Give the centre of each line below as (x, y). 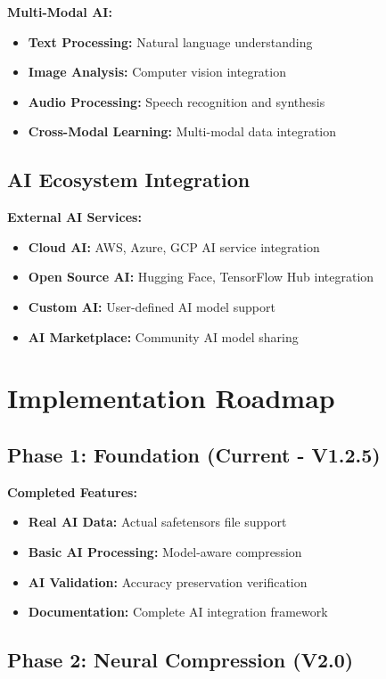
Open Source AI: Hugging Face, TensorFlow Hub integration (201, 277)
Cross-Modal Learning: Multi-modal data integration (182, 131)
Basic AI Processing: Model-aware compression (165, 551)
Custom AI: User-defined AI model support (152, 306)
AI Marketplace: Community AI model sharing (163, 336)
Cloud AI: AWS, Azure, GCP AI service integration (174, 246)
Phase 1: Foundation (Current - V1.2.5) (194, 454)
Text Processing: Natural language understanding (170, 41)
